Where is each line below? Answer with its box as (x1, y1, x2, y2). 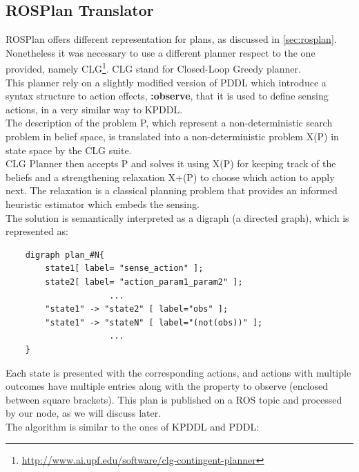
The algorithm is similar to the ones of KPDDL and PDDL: (6, 419, 260, 433)
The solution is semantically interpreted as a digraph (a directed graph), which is (6, 210, 349, 225)
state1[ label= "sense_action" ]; (45, 263, 204, 274)
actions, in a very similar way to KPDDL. (6, 102, 183, 116)
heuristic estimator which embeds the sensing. (6, 196, 200, 211)
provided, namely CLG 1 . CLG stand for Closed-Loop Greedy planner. (6, 59, 301, 76)
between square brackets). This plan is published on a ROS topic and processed (6, 392, 342, 406)
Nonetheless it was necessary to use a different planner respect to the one (6, 45, 316, 59)
